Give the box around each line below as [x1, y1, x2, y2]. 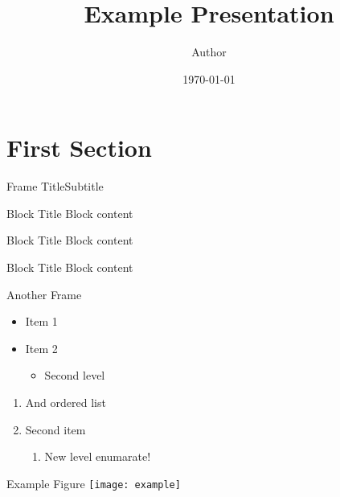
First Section [6, 131, 152, 164]
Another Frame [6, 285, 82, 302]
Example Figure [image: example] [6, 474, 181, 491]
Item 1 [25, 313, 58, 330]
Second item [25, 421, 86, 437]
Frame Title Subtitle [6, 178, 104, 195]
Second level [44, 367, 105, 384]
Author [191, 43, 227, 60]
